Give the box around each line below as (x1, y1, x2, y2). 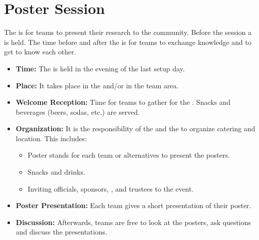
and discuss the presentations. (15, 227, 107, 237)
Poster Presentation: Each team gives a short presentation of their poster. (15, 200, 252, 211)
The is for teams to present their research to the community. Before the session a (4, 27, 252, 37)
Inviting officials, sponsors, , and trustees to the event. (27, 183, 194, 194)
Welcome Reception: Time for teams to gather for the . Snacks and (15, 97, 231, 107)
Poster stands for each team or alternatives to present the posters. (27, 150, 230, 160)
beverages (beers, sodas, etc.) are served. (15, 106, 140, 117)
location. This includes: (15, 133, 87, 143)
